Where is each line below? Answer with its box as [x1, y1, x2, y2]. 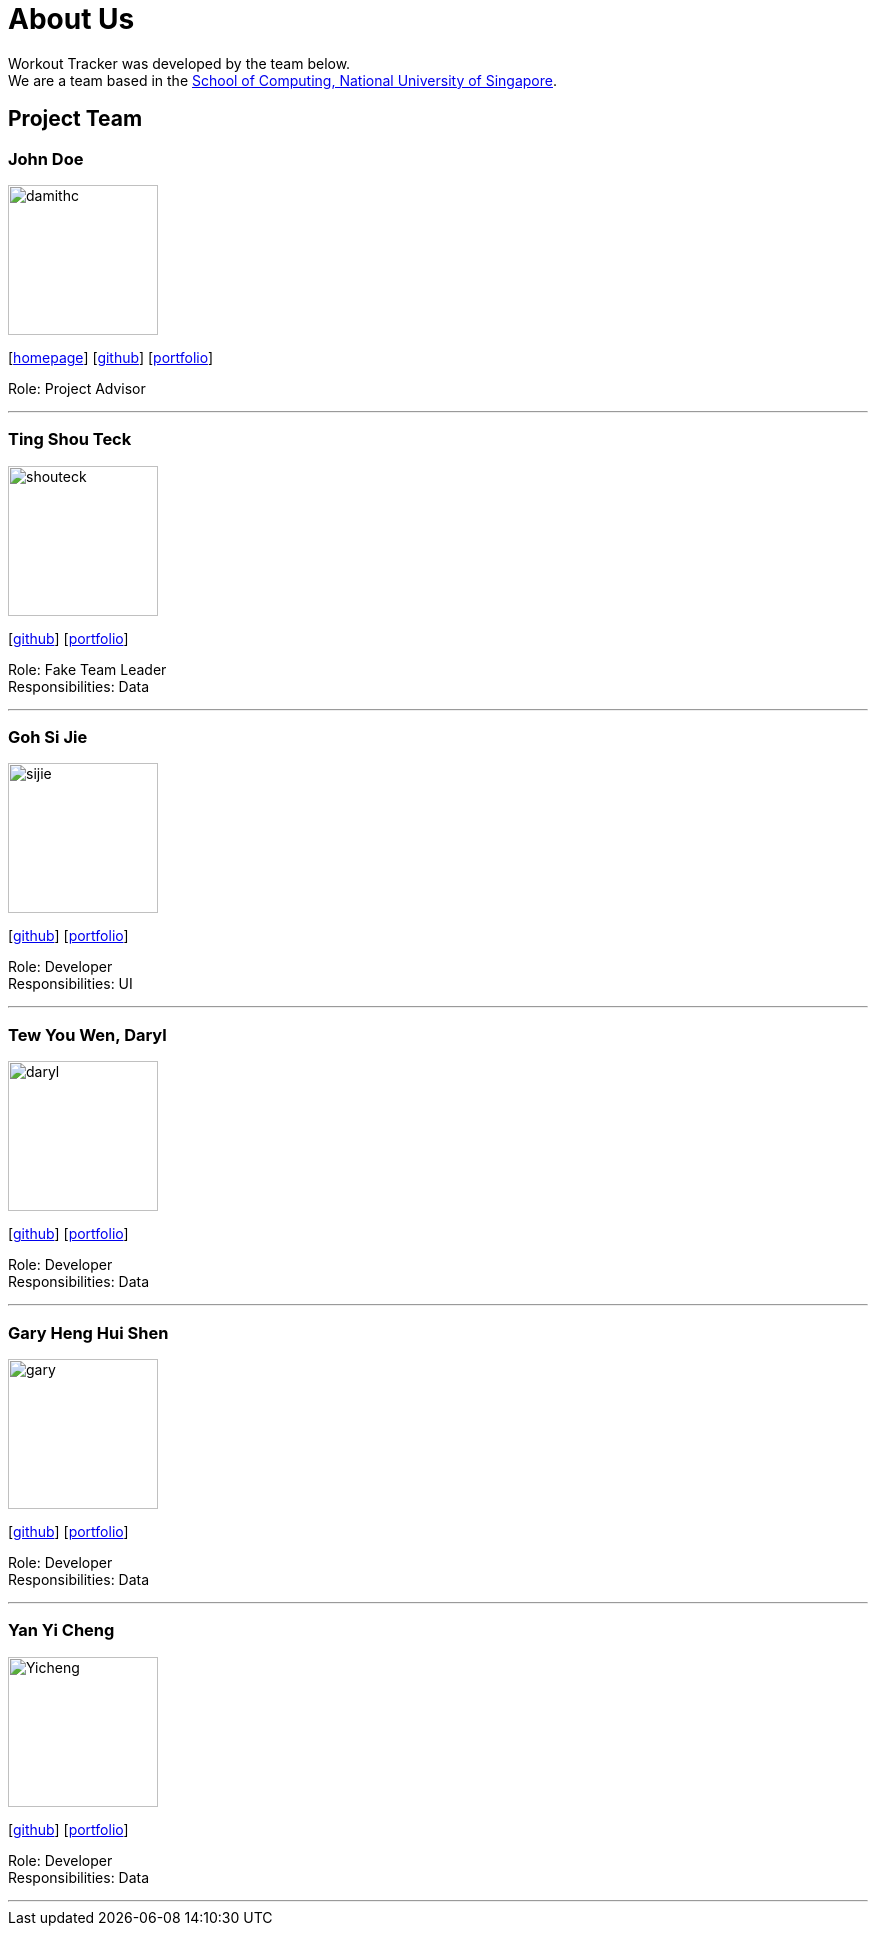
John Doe [8, 148, 84, 169]
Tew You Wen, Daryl [8, 1024, 167, 1045]
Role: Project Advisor [8, 379, 146, 397]
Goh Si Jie [8, 727, 88, 748]
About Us [8, 2, 135, 36]
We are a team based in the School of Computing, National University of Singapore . [8, 71, 558, 89]
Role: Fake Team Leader [8, 660, 167, 678]
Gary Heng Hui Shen [8, 1322, 169, 1343]
